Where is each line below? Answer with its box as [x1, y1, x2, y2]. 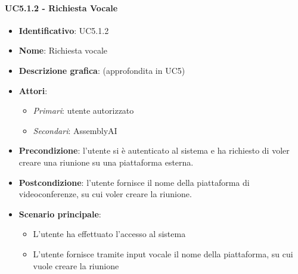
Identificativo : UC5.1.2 [18, 24, 109, 36]
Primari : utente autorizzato [33, 104, 134, 117]
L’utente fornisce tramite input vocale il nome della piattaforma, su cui [33, 247, 293, 260]
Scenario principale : [18, 207, 101, 220]
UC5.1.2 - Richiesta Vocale [5, 1, 118, 14]
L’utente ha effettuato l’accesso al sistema [33, 228, 186, 240]
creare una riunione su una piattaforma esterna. [18, 155, 194, 168]
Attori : [18, 84, 48, 96]
